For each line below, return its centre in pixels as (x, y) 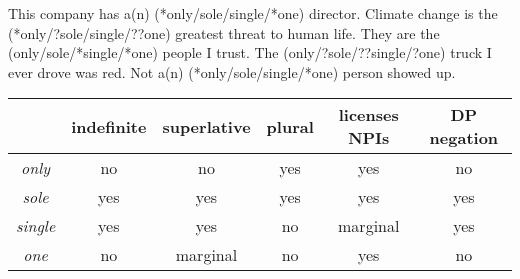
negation (464, 138)
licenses (368, 115)
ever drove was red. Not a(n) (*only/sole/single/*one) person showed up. (232, 71)
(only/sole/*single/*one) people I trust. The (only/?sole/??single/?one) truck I (250, 52)
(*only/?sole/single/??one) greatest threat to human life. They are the (224, 32)
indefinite (109, 126)
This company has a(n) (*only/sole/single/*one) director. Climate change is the (253, 13)
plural (290, 126)
